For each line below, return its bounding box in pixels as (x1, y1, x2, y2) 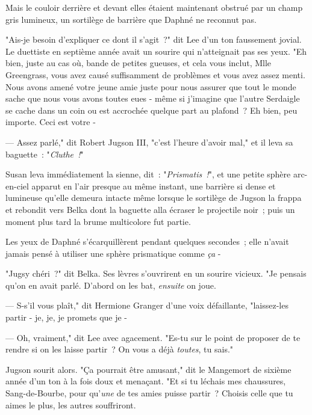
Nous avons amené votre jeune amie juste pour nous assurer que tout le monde (5, 80, 296, 93)
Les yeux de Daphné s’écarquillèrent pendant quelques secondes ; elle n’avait (5, 235, 289, 248)
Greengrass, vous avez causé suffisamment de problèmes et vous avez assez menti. (5, 68, 305, 81)
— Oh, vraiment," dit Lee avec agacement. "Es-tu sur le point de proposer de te (5, 331, 301, 343)
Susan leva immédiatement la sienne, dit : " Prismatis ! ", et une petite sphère (5, 168, 291, 180)
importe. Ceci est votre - (5, 115, 96, 128)
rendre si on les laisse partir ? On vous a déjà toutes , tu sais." (5, 343, 234, 355)
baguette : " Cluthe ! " (5, 147, 84, 160)
